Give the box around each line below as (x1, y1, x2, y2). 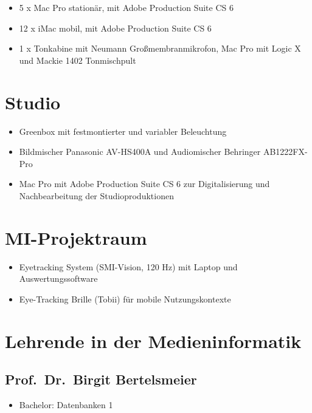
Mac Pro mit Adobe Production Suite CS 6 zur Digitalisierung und (19, 177, 270, 190)
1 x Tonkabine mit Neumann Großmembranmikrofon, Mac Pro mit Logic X (19, 42, 301, 55)
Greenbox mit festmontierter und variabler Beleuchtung (19, 125, 227, 137)
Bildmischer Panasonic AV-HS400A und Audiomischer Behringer (19, 145, 261, 158)
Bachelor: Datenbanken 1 (19, 398, 113, 411)
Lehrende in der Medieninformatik (5, 328, 302, 353)
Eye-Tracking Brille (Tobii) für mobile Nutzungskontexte (19, 292, 231, 305)
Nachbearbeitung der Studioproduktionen (19, 189, 174, 202)
